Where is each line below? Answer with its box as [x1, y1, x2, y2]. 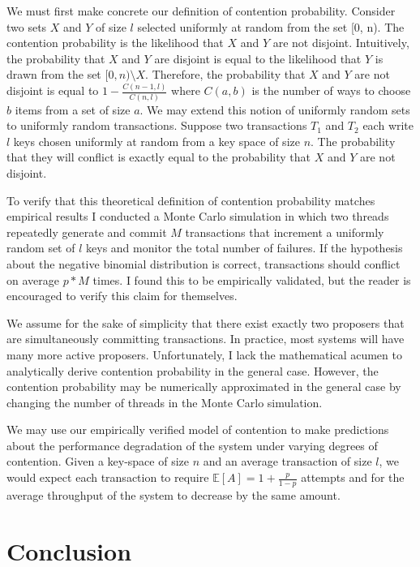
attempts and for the [301, 469, 405, 486]
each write [362, 117, 414, 134]
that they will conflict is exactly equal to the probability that [6, 148, 311, 165]
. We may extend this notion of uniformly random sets [139, 101, 410, 118]
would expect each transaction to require [6, 469, 209, 486]
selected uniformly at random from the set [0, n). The [137, 18, 405, 35]
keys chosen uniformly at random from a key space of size [13, 132, 300, 149]
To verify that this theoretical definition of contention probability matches [6, 191, 375, 208]
